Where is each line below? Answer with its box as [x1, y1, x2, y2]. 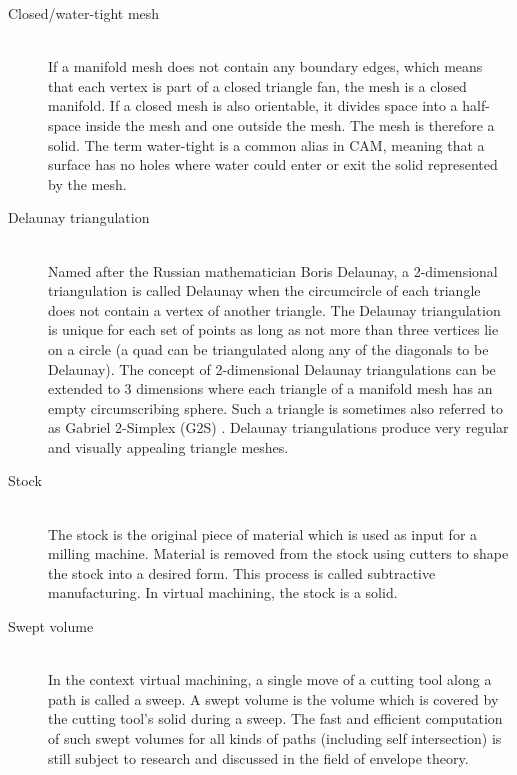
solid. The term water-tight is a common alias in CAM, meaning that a [48, 134, 485, 155]
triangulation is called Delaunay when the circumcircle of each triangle [48, 280, 481, 301]
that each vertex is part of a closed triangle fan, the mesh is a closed [48, 75, 467, 96]
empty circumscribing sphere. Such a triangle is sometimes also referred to [48, 397, 503, 418]
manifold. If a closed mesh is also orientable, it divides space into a [48, 95, 458, 116]
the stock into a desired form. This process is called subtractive [48, 562, 436, 583]
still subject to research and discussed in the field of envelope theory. [48, 747, 469, 768]
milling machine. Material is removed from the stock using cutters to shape [48, 543, 509, 564]
